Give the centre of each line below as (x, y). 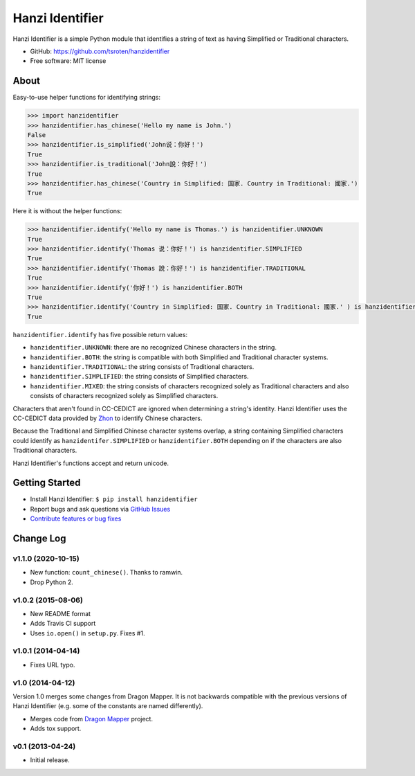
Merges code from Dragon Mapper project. (92, 719)
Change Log (39, 539)
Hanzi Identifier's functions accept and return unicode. (91, 463)
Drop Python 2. (52, 582)
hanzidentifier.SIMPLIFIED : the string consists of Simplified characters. (139, 377)
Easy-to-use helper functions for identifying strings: (86, 98)
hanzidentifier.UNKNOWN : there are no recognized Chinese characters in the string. (153, 348)
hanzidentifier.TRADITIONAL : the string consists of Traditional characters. (142, 366)
